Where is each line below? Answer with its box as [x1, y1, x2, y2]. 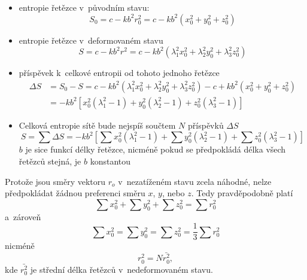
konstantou [90, 155, 131, 168]
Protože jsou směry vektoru [5, 175, 106, 187]
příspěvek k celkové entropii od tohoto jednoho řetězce [19, 66, 220, 79]
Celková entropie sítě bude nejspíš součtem [19, 118, 176, 131]
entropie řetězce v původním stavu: [19, 1, 150, 13]
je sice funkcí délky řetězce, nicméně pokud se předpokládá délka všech [25, 143, 286, 156]
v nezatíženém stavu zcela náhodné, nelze [118, 175, 272, 187]
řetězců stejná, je [19, 155, 81, 168]
